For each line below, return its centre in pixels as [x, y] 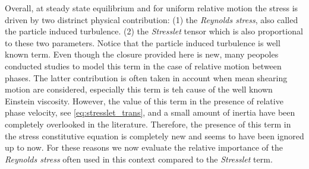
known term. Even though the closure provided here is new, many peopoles [142, 54]
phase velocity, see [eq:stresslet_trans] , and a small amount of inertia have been [150, 112]
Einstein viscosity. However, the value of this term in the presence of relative [144, 101]
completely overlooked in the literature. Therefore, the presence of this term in [148, 124]
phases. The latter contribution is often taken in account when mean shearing [146, 77]
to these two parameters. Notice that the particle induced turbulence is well [143, 42]
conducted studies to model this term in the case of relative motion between [143, 66]
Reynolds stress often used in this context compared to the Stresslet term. [139, 159]
